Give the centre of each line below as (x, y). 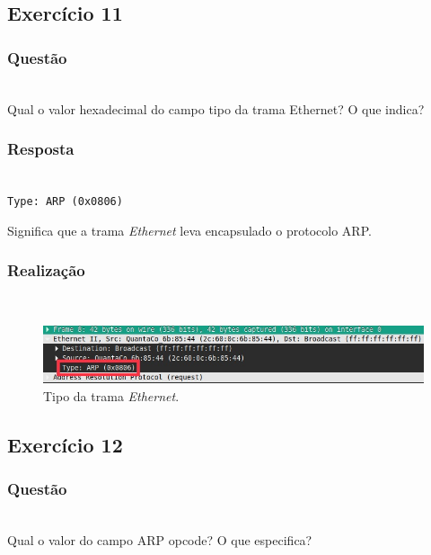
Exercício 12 (65, 444)
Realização (46, 270)
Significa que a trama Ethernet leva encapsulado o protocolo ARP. (189, 230)
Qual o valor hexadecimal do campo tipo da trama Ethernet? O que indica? (216, 108)
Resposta (41, 149)
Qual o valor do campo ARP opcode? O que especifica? (160, 540)
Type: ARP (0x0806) (65, 201)
